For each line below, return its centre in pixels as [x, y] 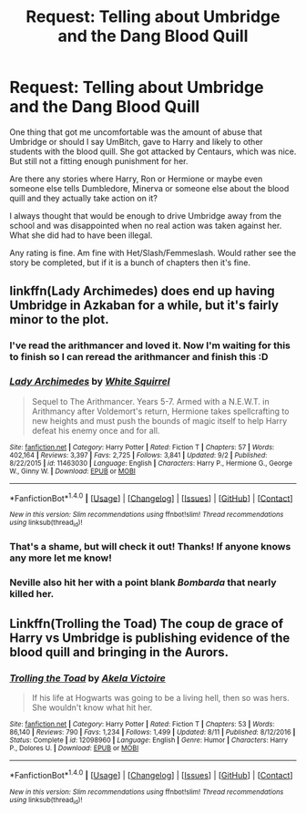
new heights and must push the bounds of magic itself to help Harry [159, 420]
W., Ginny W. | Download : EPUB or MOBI [73, 471]
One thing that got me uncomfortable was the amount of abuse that [136, 132]
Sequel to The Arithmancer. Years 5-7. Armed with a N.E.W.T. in [151, 401]
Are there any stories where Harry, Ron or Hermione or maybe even [136, 179]
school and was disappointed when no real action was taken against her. [146, 225]
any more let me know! [61, 558]
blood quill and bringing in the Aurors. [119, 652]
